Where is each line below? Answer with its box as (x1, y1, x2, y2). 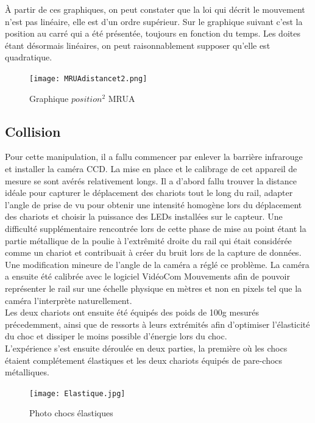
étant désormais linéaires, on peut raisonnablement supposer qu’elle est (5, 38, 271, 51)
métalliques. (5, 366, 49, 378)
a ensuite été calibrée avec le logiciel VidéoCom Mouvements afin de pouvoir (5, 270, 291, 283)
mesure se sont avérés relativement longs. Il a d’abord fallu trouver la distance (5, 174, 297, 187)
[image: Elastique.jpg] (29, 389, 126, 398)
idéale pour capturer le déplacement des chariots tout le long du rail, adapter (5, 186, 293, 199)
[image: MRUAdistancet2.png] (29, 74, 147, 83)
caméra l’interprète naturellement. (5, 294, 132, 306)
